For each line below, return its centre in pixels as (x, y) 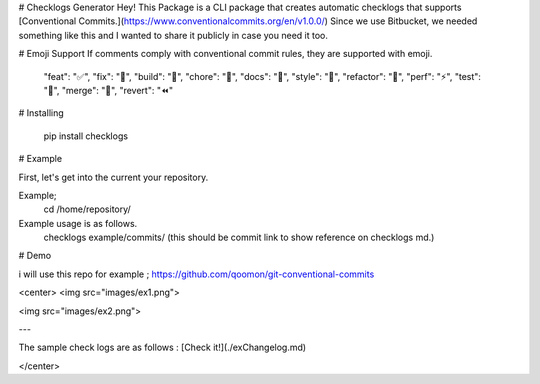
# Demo (35, 256)
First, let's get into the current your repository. (113, 177)
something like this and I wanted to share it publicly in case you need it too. (173, 35)
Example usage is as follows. (78, 223)
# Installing (41, 113)
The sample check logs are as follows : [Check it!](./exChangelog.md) (162, 347)
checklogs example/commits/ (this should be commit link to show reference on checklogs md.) (239, 237)
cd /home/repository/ (87, 209)
